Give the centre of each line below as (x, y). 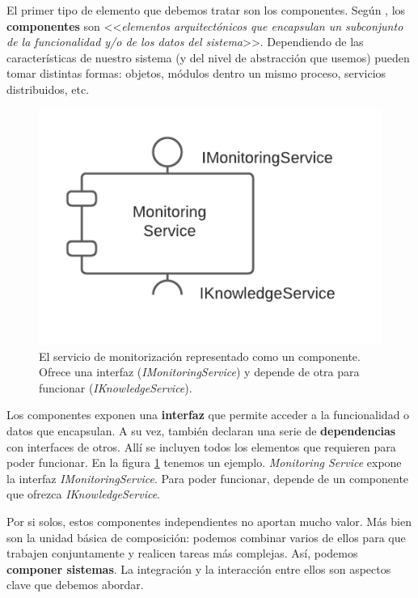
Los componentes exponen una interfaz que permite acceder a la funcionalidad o (208, 415)
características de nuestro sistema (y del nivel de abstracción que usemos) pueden (208, 57)
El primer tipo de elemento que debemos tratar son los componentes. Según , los (206, 10)
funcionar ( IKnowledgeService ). (116, 387)
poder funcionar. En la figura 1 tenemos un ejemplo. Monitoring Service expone (204, 462)
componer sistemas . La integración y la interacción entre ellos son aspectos (199, 568)
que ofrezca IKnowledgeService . (83, 494)
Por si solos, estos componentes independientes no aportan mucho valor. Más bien (209, 521)
